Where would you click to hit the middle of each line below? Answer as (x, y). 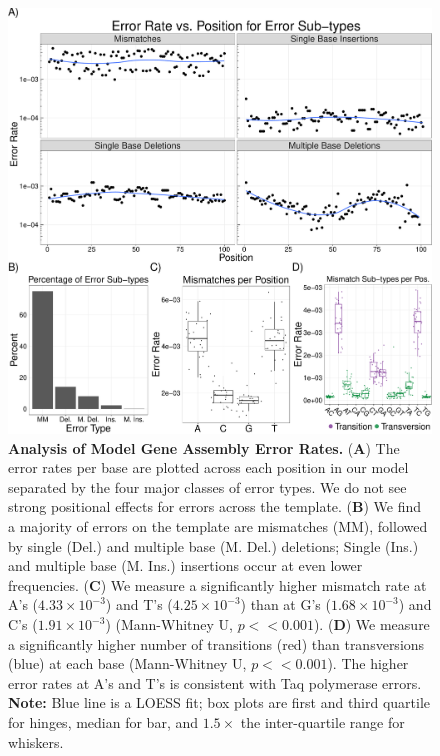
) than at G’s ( (285, 604)
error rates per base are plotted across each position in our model (208, 467)
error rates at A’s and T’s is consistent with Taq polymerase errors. (215, 682)
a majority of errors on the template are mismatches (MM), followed (218, 526)
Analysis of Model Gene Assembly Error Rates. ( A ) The (204, 447)
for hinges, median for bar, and (103, 721)
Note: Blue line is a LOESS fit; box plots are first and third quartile (219, 702)
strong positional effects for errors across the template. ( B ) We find (215, 506)
